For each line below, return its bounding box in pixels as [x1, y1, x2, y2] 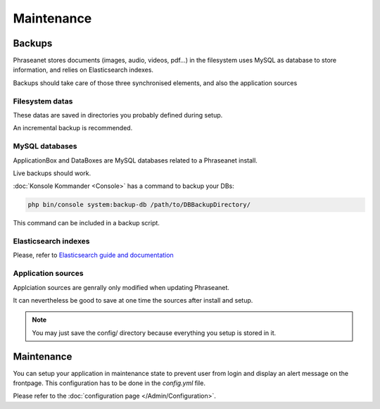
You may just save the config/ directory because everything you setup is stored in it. [32, 328, 277, 337]
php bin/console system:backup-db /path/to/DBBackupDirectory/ [27, 201, 251, 209]
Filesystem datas [13, 96, 73, 106]
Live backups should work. [13, 169, 91, 177]
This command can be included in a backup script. [13, 219, 160, 227]
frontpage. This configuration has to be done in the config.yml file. [13, 379, 205, 387]
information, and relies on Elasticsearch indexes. [13, 65, 154, 74]
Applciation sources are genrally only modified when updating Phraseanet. [13, 283, 230, 291]
